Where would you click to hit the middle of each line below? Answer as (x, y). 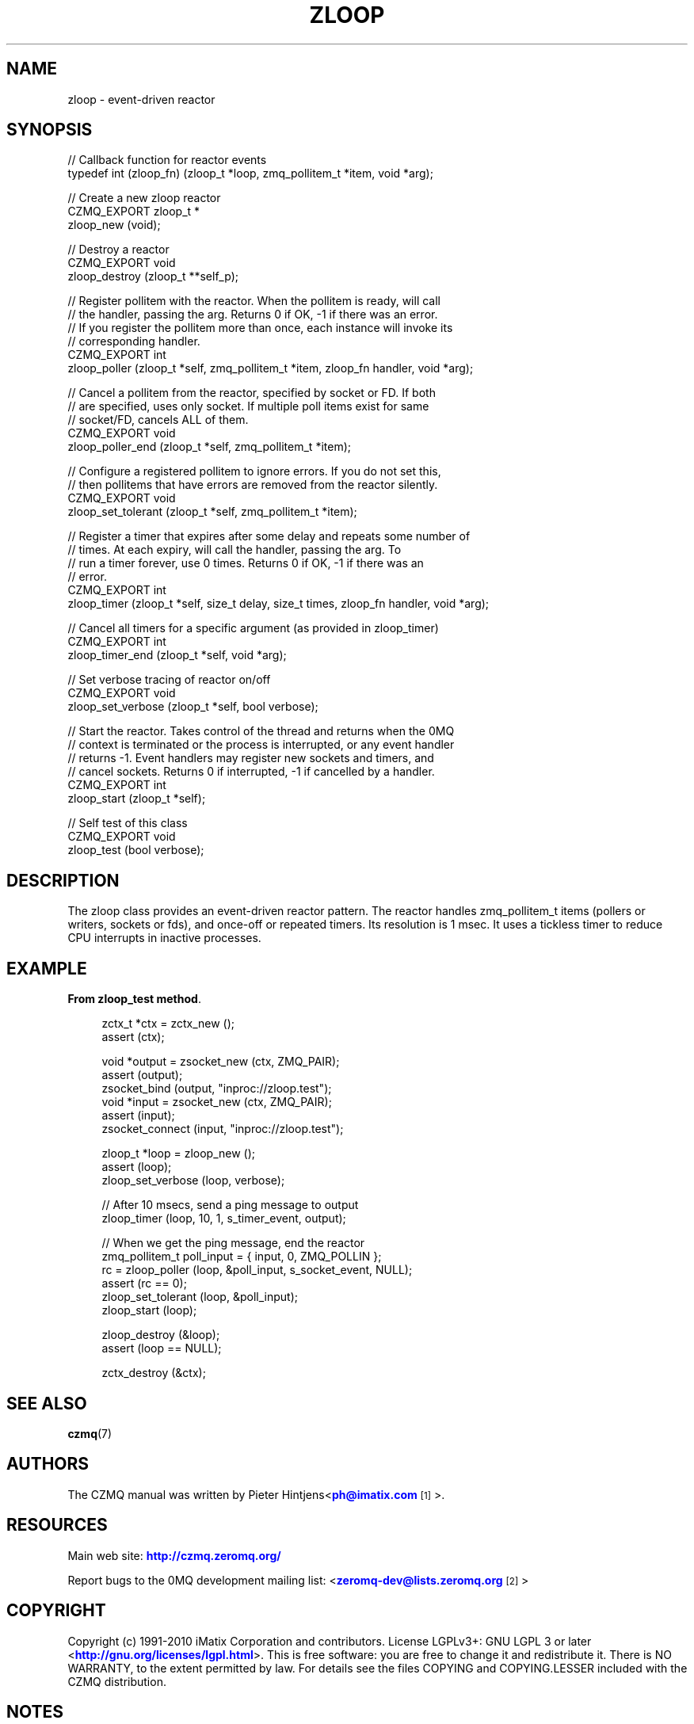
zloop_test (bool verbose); (136, 850)
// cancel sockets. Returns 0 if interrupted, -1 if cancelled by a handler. (251, 772)
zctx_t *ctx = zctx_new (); (168, 1024)
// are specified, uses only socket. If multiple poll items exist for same (248, 406)
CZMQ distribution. (117, 1681)
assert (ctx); (133, 1037)
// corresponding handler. (134, 341)
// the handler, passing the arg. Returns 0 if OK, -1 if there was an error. (253, 315)
